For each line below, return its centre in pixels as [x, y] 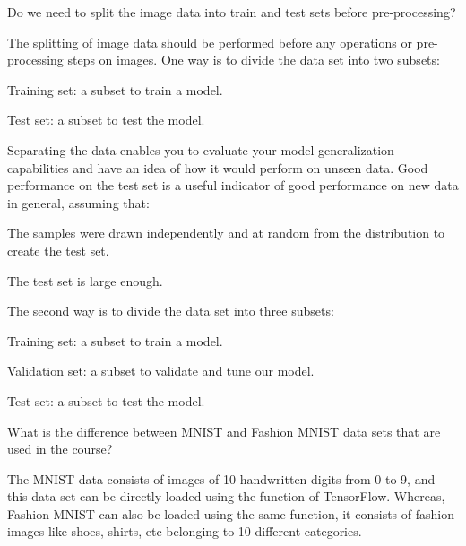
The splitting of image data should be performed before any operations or [210, 42]
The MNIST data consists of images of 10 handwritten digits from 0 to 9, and [221, 478]
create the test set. [58, 250]
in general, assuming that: [78, 202]
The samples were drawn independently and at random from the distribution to [226, 233]
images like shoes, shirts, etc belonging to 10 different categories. [185, 531]
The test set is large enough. [85, 280]
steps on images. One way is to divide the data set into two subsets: [254, 60]
